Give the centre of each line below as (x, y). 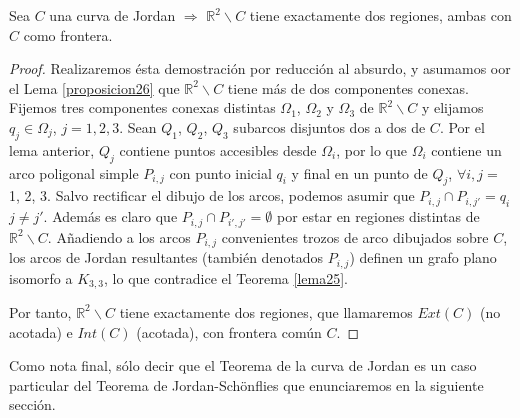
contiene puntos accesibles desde (218, 149)
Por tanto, (40, 311)
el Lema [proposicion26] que (94, 87)
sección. (32, 404)
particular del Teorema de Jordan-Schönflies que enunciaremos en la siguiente (246, 384)
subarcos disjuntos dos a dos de (329, 126)
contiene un (466, 149)
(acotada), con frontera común (229, 331)
